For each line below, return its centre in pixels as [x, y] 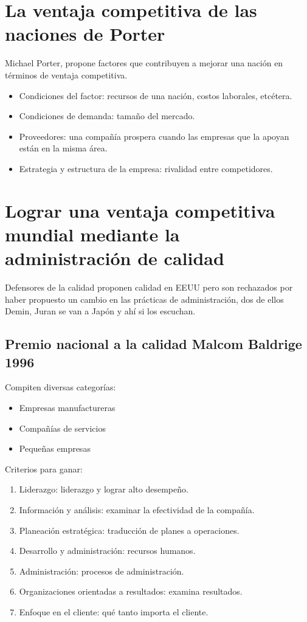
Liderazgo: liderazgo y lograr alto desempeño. [104, 489]
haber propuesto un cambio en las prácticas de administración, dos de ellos [144, 299]
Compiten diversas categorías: [60, 387]
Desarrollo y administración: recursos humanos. [107, 551]
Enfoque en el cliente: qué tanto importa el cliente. [114, 611]
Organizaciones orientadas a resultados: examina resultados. [131, 591]
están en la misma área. [63, 148]
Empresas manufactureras [67, 407]
